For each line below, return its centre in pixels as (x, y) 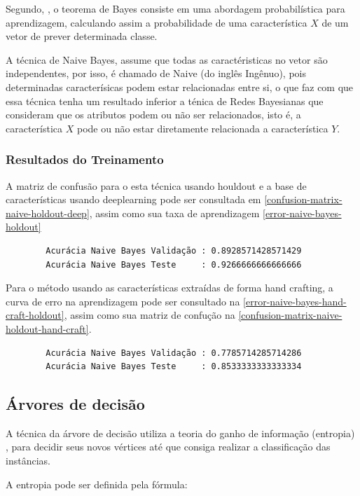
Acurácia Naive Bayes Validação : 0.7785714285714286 (174, 353)
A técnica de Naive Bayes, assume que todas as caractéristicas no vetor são (167, 59)
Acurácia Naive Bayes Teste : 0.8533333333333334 (174, 367)
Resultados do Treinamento (85, 159)
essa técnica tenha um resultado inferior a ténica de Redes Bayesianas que (165, 101)
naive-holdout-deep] (48, 213)
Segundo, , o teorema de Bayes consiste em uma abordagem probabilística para (175, 8)
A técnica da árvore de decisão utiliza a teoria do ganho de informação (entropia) (180, 433)
